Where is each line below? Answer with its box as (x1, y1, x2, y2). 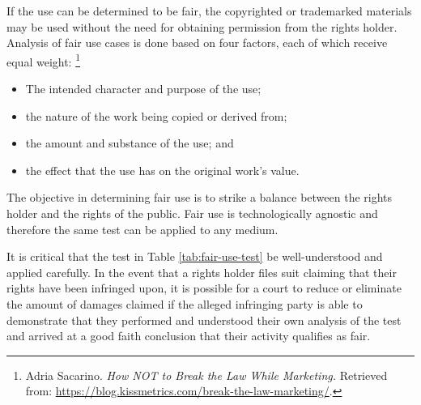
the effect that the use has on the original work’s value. (25, 161, 300, 178)
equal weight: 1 (6, 50, 81, 70)
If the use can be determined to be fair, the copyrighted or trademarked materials (6, 2, 412, 19)
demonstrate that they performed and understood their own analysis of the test (6, 311, 402, 328)
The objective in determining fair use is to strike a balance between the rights (6, 189, 393, 206)
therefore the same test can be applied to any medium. (6, 220, 279, 237)
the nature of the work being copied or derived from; (25, 107, 287, 124)
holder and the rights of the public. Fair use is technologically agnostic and (6, 205, 378, 221)
